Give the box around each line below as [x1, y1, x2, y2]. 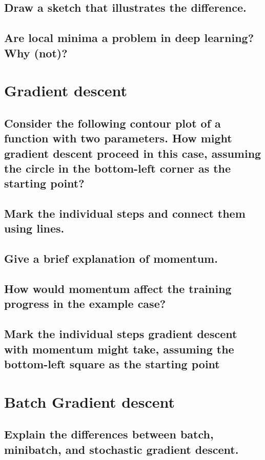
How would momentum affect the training [4, 281, 232, 297]
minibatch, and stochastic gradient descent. [4, 441, 239, 457]
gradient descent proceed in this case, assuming [4, 145, 261, 161]
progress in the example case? [4, 296, 166, 311]
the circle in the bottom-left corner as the [4, 160, 231, 176]
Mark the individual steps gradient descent [4, 326, 237, 342]
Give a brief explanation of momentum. [4, 250, 218, 266]
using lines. [4, 220, 65, 236]
